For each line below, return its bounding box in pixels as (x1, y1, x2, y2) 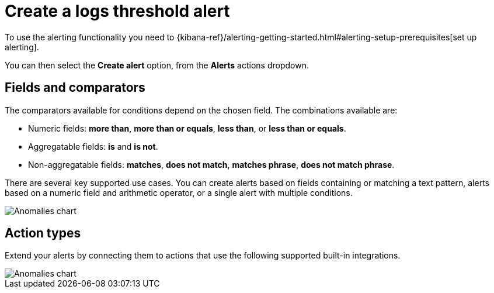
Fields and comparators (5, 80, 145, 95)
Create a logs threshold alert (5, 1, 230, 21)
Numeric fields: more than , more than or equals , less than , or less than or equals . (28, 123, 346, 133)
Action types (5, 226, 81, 241)
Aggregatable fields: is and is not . (28, 141, 158, 151)
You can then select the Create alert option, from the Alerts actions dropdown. (5, 60, 309, 70)
